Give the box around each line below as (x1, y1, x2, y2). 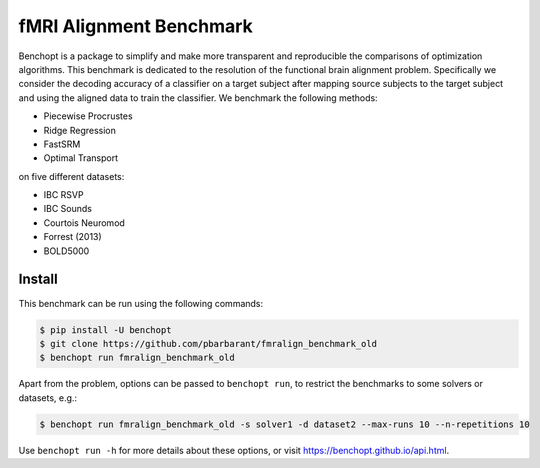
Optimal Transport (43, 152, 119, 164)
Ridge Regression (43, 124, 117, 136)
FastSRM (43, 138, 81, 150)
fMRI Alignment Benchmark (18, 15, 254, 37)
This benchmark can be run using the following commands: (18, 297, 264, 309)
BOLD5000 (43, 245, 90, 257)
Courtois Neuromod (43, 216, 125, 229)
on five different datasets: (18, 170, 125, 182)
